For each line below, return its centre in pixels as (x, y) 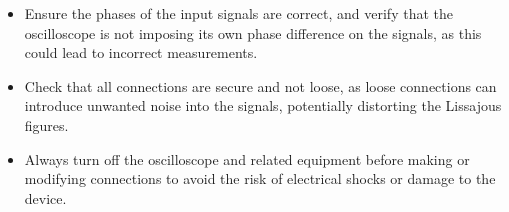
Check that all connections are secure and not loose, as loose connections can (260, 85)
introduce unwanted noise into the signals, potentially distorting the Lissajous (263, 105)
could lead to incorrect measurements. (141, 52)
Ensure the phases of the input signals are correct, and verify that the (238, 13)
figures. (46, 124)
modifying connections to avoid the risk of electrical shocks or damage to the (260, 178)
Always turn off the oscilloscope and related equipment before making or (247, 158)
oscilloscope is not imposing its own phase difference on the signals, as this (253, 32)
